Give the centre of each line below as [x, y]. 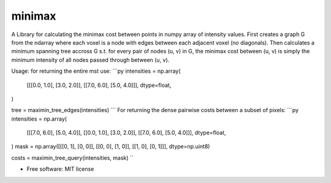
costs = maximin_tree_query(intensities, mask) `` [73, 158]
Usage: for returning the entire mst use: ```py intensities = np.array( [96, 71]
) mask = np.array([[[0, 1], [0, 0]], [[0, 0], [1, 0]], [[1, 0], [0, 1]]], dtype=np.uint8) [111, 146]
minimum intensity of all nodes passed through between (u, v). [90, 60]
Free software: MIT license [60, 169]
